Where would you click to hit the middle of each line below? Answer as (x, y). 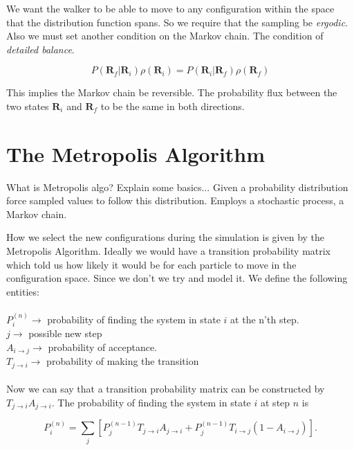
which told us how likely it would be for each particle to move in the (151, 264)
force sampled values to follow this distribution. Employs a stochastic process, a (175, 200)
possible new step (65, 333)
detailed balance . (40, 49)
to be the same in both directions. (173, 106)
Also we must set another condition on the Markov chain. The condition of (165, 36)
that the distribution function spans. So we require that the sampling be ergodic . (177, 22)
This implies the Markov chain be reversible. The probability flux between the (172, 92)
